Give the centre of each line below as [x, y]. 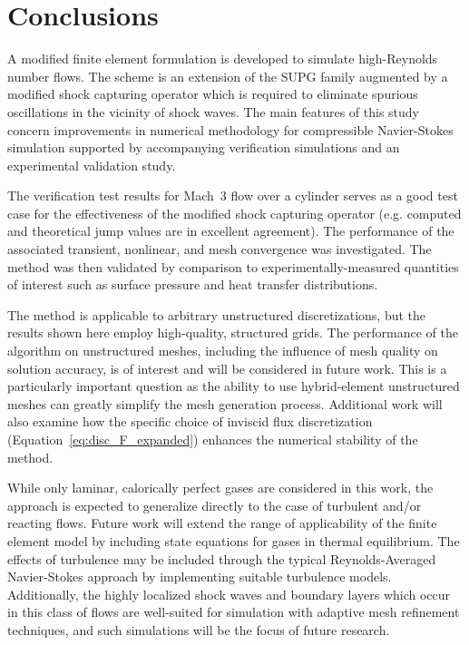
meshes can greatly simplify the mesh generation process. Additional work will [225, 403]
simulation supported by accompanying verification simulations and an [204, 147]
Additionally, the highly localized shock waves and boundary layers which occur [229, 594]
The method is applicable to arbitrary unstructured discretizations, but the [217, 314]
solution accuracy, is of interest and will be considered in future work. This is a [227, 368]
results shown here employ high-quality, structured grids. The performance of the [233, 332]
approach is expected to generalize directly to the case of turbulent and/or [215, 505]
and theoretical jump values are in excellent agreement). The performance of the [231, 231]
